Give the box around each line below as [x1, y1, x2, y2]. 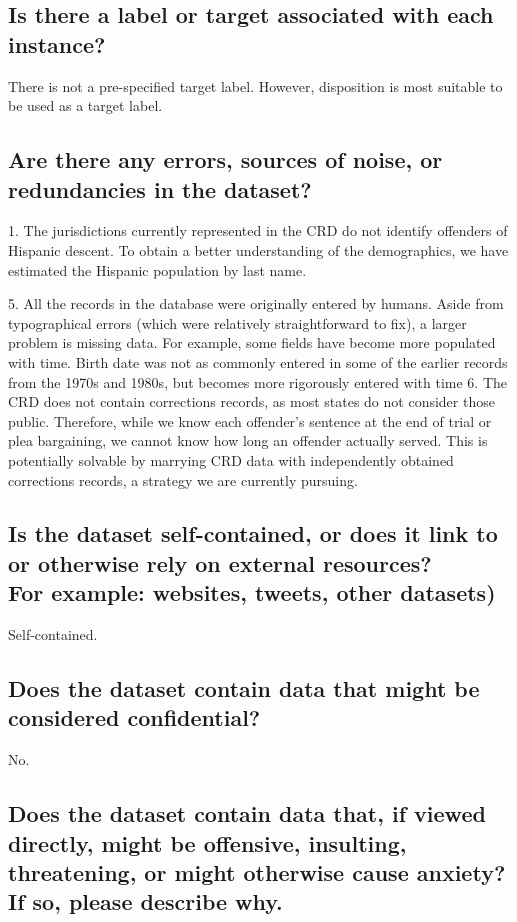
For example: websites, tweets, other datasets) [8, 577, 496, 608]
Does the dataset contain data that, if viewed [8, 798, 486, 829]
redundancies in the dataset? [8, 173, 312, 204]
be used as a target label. [8, 95, 163, 116]
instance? [8, 28, 106, 59]
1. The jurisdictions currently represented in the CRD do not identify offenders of [8, 220, 508, 241]
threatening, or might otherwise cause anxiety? [8, 857, 506, 888]
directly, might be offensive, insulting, [8, 827, 407, 858]
